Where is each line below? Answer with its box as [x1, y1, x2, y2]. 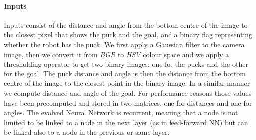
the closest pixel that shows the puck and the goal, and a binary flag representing [4, 29, 253, 40]
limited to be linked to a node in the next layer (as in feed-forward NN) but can [4, 117, 248, 127]
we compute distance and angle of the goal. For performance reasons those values [4, 87, 252, 98]
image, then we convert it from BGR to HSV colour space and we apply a [4, 49, 229, 59]
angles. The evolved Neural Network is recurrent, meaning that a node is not [4, 107, 238, 118]
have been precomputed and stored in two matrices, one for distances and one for [4, 97, 252, 108]
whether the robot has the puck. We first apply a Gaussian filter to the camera [4, 39, 245, 49]
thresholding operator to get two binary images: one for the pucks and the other [4, 59, 248, 69]
